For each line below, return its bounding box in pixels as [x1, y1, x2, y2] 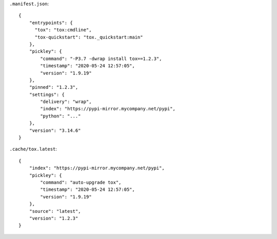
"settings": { [29, 91, 65, 97]
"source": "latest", [29, 208, 81, 214]
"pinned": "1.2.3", [29, 85, 78, 90]
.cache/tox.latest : [9, 146, 57, 152]
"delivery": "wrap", [40, 99, 92, 105]
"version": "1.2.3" [29, 215, 78, 221]
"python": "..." [40, 113, 81, 119]
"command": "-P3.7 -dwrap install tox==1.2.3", [40, 55, 162, 62]
